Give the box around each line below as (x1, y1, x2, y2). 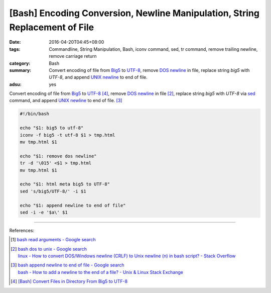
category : (9, 60, 31, 66)
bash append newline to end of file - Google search (18, 262, 125, 268)
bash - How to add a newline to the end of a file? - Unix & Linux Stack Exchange (18, 269, 183, 275)
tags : (9, 46, 21, 52)
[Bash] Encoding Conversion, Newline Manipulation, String (9, 8, 259, 19)
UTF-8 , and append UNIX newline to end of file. (49, 74, 148, 80)
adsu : (9, 81, 22, 87)
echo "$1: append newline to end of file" (20, 203, 126, 208)
